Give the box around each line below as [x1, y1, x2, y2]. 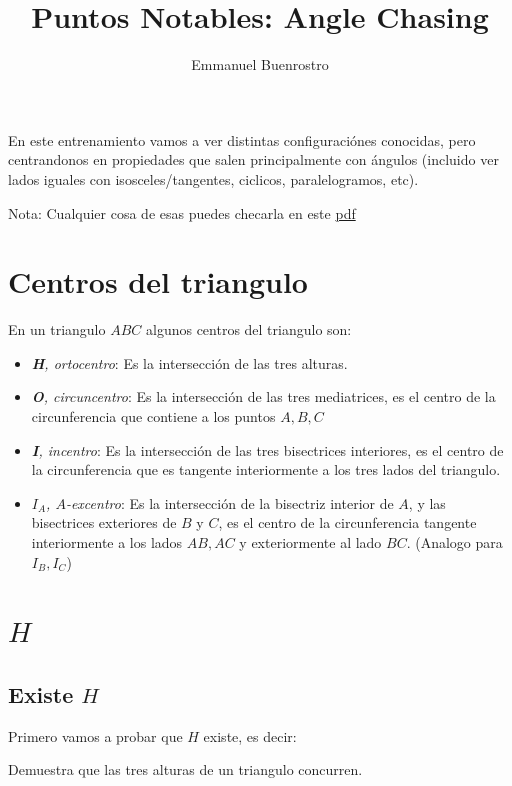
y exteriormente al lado [239, 531, 382, 552]
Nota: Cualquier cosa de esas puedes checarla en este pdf [8, 202, 356, 223]
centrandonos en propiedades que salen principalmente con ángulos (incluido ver [8, 149, 499, 170]
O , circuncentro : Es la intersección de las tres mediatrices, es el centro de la [31, 386, 496, 407]
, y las [408, 492, 446, 513]
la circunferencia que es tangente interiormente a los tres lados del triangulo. [31, 459, 501, 480]
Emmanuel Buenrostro [191, 54, 329, 75]
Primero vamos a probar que [8, 725, 183, 746]
